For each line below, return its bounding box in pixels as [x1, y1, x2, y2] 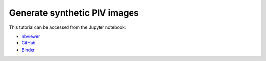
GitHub [21, 40, 36, 46]
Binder [21, 47, 35, 53]
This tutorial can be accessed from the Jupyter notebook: [9, 24, 126, 30]
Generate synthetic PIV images [9, 7, 139, 18]
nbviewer [21, 33, 40, 39]
